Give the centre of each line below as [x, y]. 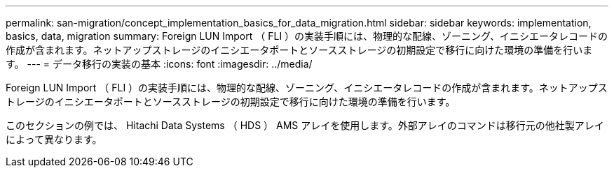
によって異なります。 [54, 139]
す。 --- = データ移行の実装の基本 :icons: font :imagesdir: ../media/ [159, 64]
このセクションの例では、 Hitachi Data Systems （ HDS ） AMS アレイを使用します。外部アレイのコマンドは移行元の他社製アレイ [305, 125]
